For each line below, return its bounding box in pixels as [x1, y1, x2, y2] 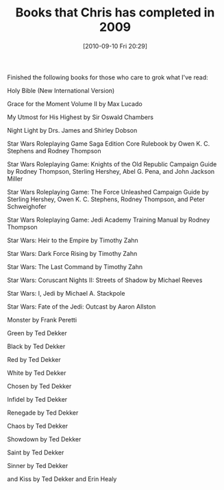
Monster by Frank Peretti [7, 315, 77, 324]
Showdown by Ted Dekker [7, 435, 82, 443]
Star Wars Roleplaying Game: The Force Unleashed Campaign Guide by [7, 188, 209, 196]
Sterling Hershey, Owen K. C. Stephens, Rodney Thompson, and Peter [7, 195, 206, 203]
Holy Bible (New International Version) [7, 86, 115, 94]
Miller [7, 175, 23, 183]
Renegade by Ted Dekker [7, 409, 79, 417]
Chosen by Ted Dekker [7, 382, 72, 390]
